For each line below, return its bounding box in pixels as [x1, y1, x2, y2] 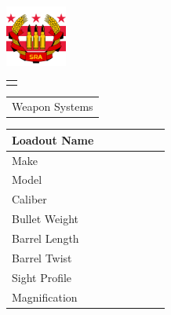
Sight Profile [12, 269, 72, 285]
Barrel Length [12, 229, 79, 246]
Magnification [12, 288, 78, 305]
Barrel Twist [12, 249, 72, 266]
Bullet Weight [12, 211, 78, 227]
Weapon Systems [12, 98, 93, 115]
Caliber [12, 191, 47, 207]
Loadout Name [12, 131, 94, 148]
